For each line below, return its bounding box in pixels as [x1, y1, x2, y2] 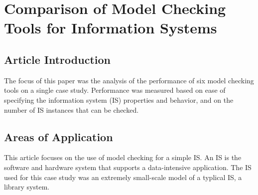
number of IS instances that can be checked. [4, 104, 139, 115]
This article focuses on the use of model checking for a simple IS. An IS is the [4, 152, 242, 163]
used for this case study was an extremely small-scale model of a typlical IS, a [4, 172, 242, 182]
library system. [4, 182, 50, 192]
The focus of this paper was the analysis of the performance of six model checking [4, 75, 254, 85]
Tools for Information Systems [4, 17, 217, 38]
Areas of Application [4, 129, 113, 144]
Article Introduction [4, 51, 111, 67]
